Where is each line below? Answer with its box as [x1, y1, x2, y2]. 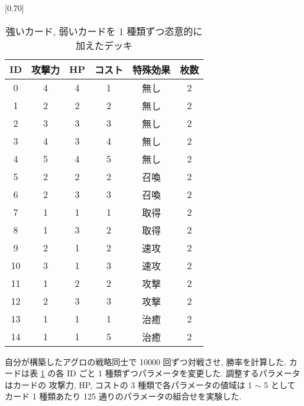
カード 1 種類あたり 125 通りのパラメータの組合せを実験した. [5, 390, 242, 402]
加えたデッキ [76, 38, 133, 52]
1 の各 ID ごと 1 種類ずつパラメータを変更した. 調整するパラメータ [40, 367, 300, 379]
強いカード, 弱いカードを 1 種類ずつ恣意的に [5, 24, 203, 38]
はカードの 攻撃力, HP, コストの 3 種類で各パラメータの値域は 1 [5, 378, 253, 391]
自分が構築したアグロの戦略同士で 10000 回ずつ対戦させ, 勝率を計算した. [5, 355, 287, 367]
